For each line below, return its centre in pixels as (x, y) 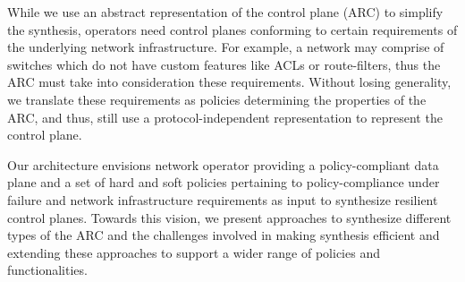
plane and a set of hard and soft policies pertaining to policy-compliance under (224, 182)
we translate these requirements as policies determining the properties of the (217, 99)
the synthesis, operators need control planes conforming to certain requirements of (232, 29)
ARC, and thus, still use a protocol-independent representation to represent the (225, 117)
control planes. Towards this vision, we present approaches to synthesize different (229, 217)
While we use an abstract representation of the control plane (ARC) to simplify (225, 12)
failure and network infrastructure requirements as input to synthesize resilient (223, 199)
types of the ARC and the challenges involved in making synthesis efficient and (224, 235)
